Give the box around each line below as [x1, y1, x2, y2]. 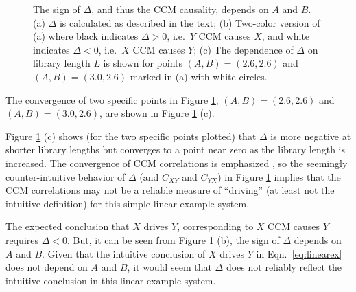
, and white [261, 29, 310, 43]
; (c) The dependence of [193, 42, 294, 56]
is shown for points [103, 56, 182, 70]
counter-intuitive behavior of [5, 169, 126, 183]
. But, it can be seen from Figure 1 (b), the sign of [67, 232, 280, 247]
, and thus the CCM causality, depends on [91, 2, 269, 16]
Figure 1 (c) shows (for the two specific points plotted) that [5, 128, 257, 143]
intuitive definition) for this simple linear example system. [5, 196, 250, 210]
